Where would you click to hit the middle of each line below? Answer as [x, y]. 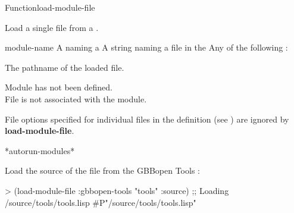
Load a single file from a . [52, 27]
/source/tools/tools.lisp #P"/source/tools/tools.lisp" [101, 202]
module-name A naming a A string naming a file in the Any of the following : [146, 47]
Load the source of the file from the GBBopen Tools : [102, 170]
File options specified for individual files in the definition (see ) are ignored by [147, 119]
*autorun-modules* [40, 150]
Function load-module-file [50, 7]
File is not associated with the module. [76, 98]
